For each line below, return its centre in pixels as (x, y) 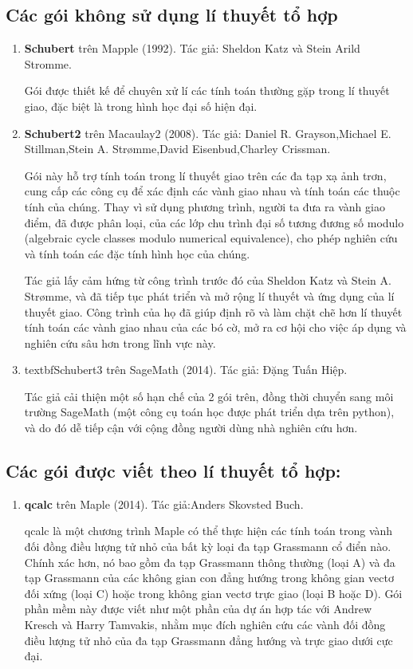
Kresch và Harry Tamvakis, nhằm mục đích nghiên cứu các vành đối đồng (205, 625)
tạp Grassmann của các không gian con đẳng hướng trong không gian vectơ (209, 578)
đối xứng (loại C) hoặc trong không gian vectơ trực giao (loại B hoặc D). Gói (213, 593)
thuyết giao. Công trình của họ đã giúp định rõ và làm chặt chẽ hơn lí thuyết (213, 311)
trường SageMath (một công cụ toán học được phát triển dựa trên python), (209, 412)
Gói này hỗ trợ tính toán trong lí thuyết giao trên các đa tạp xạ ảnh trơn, (205, 175)
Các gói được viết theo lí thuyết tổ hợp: (173, 471)
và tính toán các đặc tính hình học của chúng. (137, 253)
